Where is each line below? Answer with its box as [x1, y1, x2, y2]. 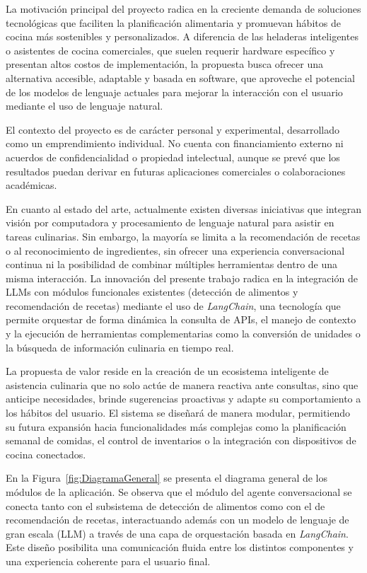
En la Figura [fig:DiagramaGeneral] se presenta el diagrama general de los [6, 470, 328, 485]
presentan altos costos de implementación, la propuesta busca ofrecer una [6, 57, 323, 71]
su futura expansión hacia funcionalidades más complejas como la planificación [6, 419, 346, 434]
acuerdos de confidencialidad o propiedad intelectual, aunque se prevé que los [6, 149, 340, 164]
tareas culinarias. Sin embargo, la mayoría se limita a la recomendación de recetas [6, 228, 361, 243]
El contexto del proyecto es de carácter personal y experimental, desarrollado [6, 122, 340, 137]
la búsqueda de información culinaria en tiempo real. [6, 340, 234, 354]
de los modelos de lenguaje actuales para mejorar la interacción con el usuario [6, 84, 343, 99]
